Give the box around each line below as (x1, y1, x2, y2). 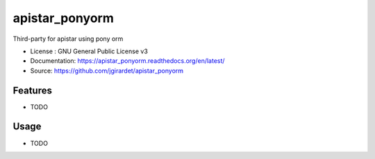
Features (12, 84, 52, 96)
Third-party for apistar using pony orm (12, 35, 124, 43)
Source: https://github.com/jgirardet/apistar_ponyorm (30, 66, 184, 75)
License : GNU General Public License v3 (30, 47, 149, 55)
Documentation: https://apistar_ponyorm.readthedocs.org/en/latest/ (30, 57, 225, 65)
